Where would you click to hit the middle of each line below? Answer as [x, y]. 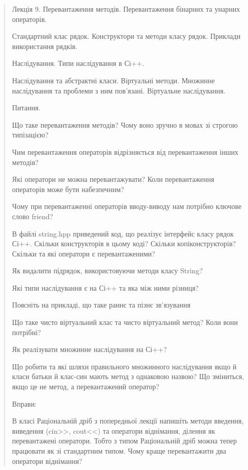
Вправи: [24, 403]
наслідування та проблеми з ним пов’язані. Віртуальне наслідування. [119, 90]
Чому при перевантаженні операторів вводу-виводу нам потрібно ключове [127, 206]
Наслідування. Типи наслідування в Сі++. [78, 63]
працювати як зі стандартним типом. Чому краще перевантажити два [119, 451]
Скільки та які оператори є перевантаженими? [84, 253]
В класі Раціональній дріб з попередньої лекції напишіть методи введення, [128, 421]
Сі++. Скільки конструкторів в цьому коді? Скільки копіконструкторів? [124, 243]
